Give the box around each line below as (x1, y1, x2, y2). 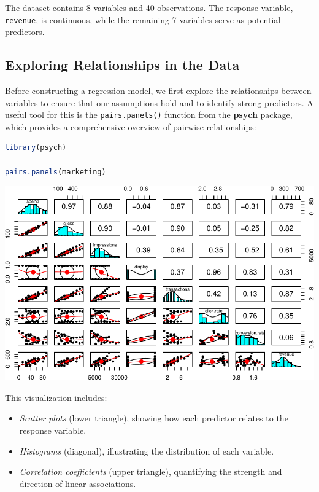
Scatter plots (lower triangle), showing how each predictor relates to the (19, 412, 288, 424)
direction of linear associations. (19, 477, 136, 490)
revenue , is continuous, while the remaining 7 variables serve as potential (5, 13, 281, 26)
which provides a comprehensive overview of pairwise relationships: (5, 120, 256, 133)
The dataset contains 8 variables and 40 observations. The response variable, (5, 1, 293, 14)
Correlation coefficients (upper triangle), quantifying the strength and (19, 465, 282, 478)
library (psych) (5, 143, 67, 152)
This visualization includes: (5, 391, 107, 404)
